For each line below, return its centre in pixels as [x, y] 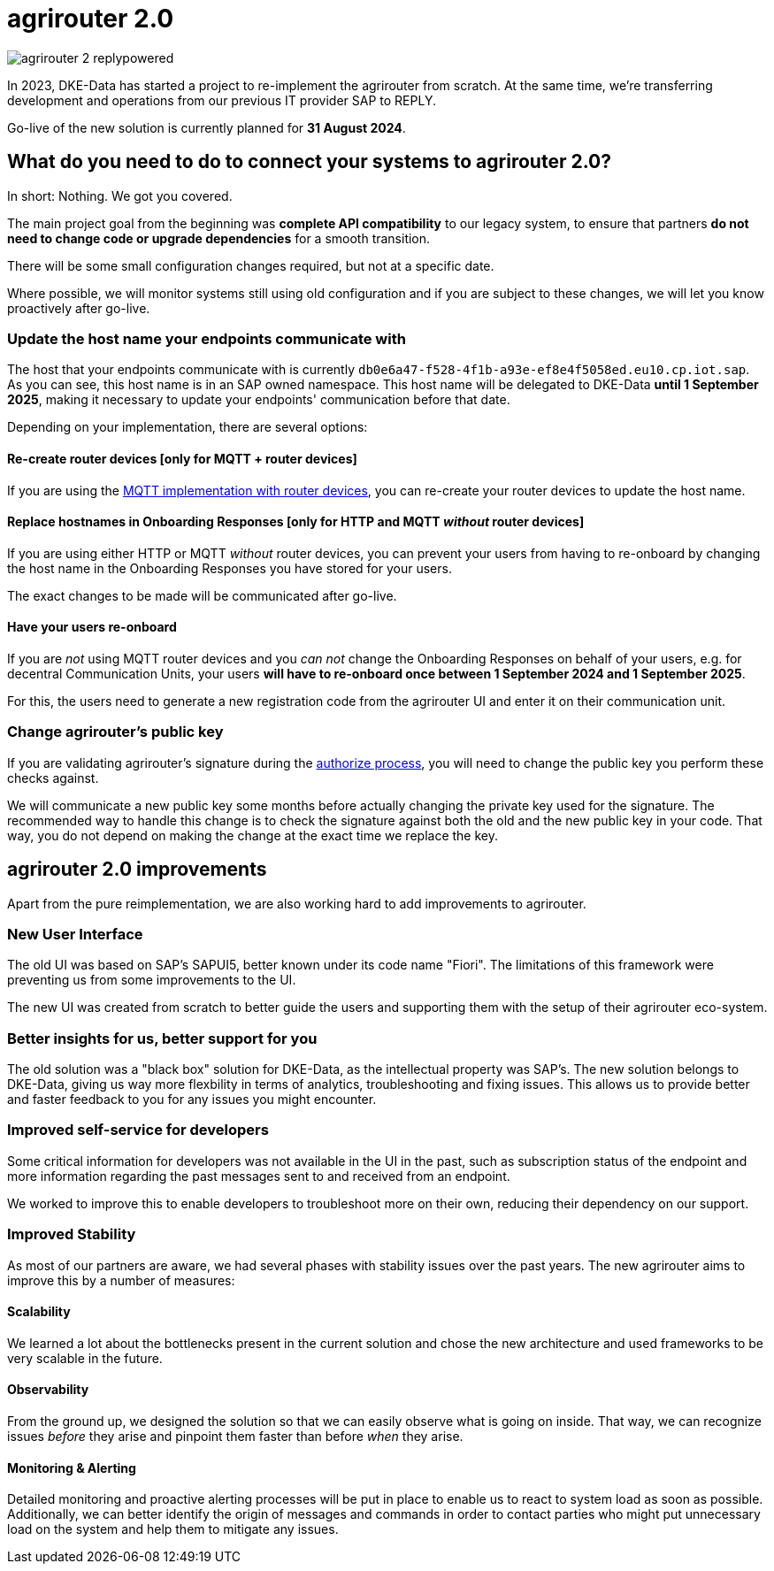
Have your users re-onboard [92, 627]
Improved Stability [72, 1234]
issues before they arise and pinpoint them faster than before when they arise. [235, 1437]
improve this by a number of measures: [121, 1280]
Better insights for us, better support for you [162, 1038]
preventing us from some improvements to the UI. [152, 980]
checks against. [53, 778]
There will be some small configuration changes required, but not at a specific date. [251, 265]
